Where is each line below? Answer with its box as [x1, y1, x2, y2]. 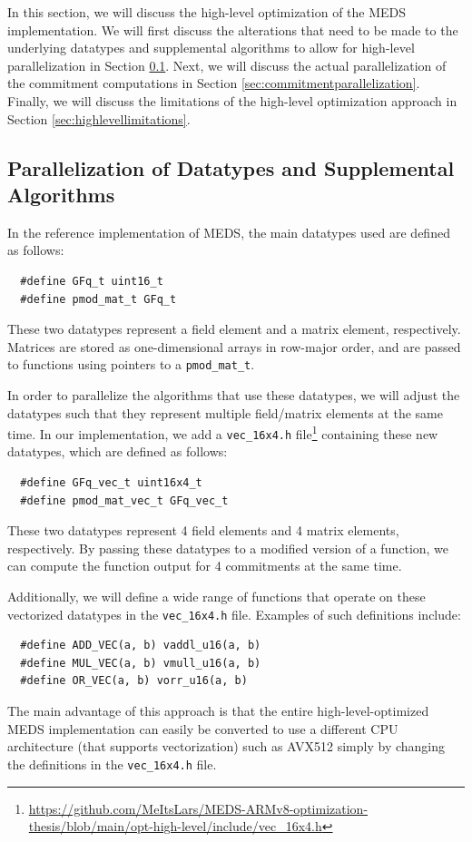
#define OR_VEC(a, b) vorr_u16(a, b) [20, 674, 248, 688]
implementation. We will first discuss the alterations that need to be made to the [7, 20, 458, 39]
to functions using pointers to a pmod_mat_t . [7, 355, 255, 374]
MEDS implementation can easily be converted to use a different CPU [7, 719, 398, 738]
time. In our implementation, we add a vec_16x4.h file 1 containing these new [7, 422, 438, 443]
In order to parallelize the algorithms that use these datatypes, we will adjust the [7, 385, 460, 404]
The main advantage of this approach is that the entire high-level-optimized [7, 701, 429, 720]
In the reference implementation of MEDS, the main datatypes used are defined [7, 222, 450, 241]
